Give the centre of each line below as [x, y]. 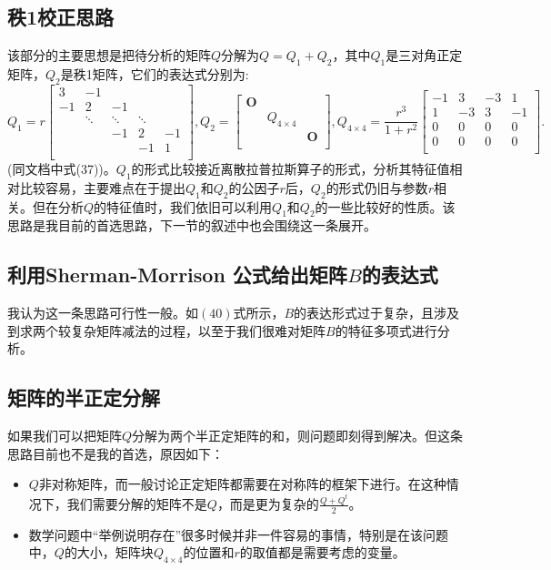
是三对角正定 [424, 55]
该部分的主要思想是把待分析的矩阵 [109, 55]
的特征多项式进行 [386, 330]
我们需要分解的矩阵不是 [137, 503]
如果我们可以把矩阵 [65, 436]
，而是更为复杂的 [268, 503]
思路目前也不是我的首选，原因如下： [115, 453]
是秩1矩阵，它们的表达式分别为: [155, 74]
